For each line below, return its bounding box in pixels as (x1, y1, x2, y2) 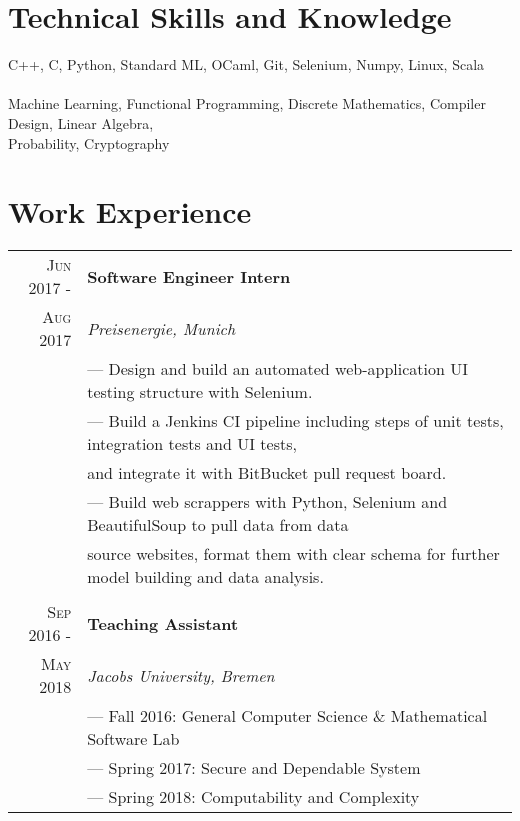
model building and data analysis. (87, 565, 324, 589)
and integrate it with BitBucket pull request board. (87, 461, 447, 485)
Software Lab (87, 727, 180, 751)
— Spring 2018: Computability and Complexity (87, 785, 420, 809)
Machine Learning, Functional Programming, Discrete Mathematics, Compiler (8, 93, 486, 114)
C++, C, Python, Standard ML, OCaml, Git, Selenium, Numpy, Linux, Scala (8, 54, 485, 75)
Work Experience (8, 191, 252, 232)
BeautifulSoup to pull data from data (87, 513, 349, 537)
